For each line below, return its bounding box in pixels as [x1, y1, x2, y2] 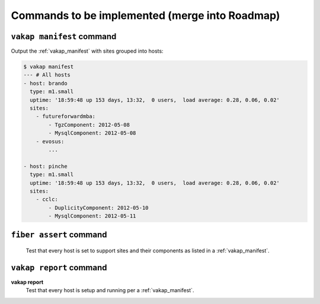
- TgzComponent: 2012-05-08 [48, 121, 130, 128]
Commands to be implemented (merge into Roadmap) [11, 9, 280, 22]
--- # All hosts [23, 72, 71, 78]
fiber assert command [11, 230, 107, 240]
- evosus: [36, 138, 65, 145]
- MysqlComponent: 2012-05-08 [48, 130, 136, 136]
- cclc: [36, 196, 59, 203]
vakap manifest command [11, 31, 117, 41]
